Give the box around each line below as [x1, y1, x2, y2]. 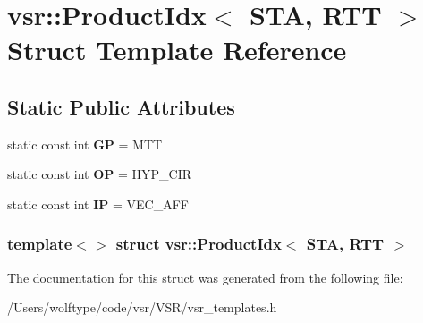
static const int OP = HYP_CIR [7, 165, 192, 183]
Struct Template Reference [7, 31, 347, 68]
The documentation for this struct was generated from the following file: [7, 268, 403, 286]
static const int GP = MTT [7, 134, 163, 153]
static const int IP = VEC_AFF [7, 194, 189, 213]
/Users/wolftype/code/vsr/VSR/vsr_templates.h [7, 298, 277, 317]
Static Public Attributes [7, 92, 235, 120]
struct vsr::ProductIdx [115, 233, 282, 255]
